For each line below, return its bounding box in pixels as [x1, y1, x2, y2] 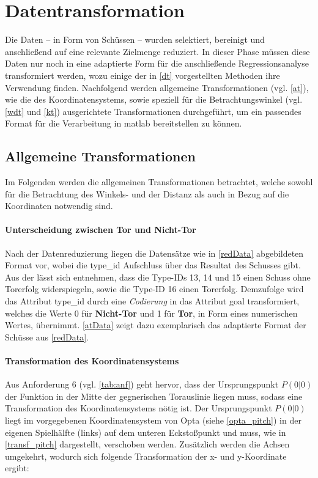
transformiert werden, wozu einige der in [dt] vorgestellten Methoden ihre [5, 68, 280, 81]
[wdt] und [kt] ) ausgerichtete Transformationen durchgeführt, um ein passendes [5, 105, 301, 117]
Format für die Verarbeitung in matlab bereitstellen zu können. [5, 117, 242, 130]
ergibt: [5, 461, 29, 474]
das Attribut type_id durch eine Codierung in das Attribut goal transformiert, [5, 295, 300, 307]
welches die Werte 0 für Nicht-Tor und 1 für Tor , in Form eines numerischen [5, 306, 298, 319]
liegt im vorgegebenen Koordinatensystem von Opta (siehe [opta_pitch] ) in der [5, 413, 301, 426]
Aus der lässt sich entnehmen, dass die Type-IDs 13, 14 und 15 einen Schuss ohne [5, 270, 311, 283]
